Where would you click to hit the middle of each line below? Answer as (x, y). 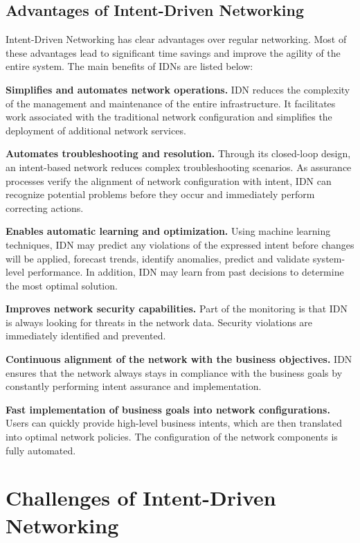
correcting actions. (45, 207)
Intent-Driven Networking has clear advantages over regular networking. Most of (176, 39)
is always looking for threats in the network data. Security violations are (159, 322)
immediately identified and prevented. (86, 336)
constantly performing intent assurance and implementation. (134, 386)
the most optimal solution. (62, 285)
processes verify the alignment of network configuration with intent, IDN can (169, 180)
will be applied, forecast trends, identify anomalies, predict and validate (158, 258)
